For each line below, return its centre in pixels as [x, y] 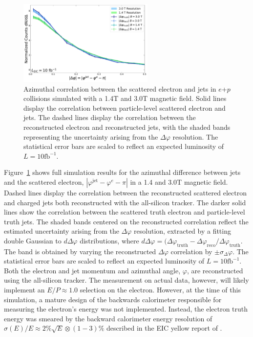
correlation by [191, 251]
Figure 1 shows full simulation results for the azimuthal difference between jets [122, 172]
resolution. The [195, 136]
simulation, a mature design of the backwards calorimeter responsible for [113, 299]
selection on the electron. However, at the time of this [160, 290]
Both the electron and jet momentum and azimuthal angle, [92, 270]
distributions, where [109, 240]
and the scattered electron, [44, 181]
